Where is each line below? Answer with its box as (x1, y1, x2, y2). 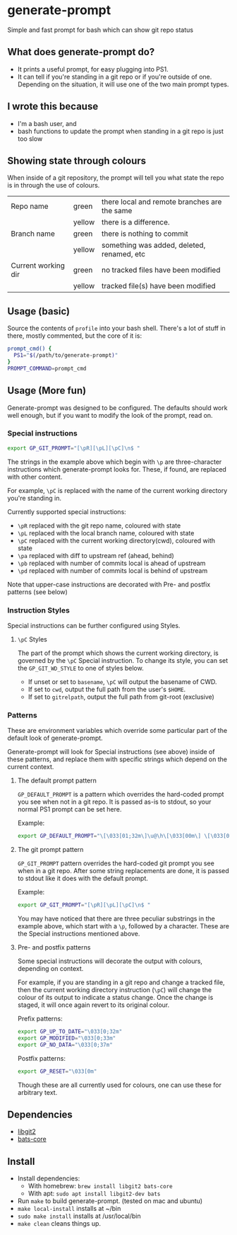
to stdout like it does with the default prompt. (17, 874, 148, 883)
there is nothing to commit (101, 229, 188, 239)
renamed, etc (101, 249, 146, 259)
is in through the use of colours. (7, 181, 100, 190)
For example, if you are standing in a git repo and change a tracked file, (17, 978, 225, 986)
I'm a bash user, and (17, 119, 77, 127)
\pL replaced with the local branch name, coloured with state (17, 528, 195, 537)
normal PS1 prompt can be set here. (17, 805, 122, 814)
